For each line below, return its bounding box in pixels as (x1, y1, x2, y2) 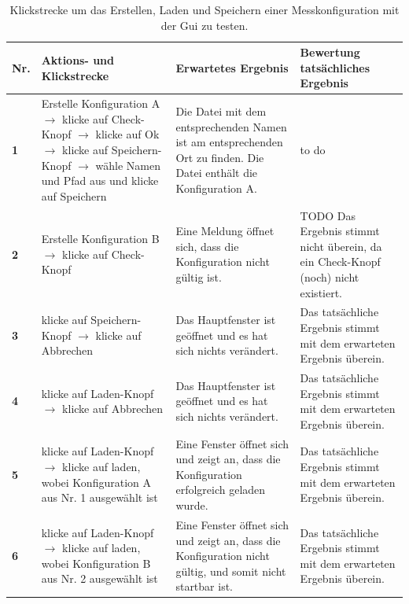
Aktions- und (41, 51, 115, 68)
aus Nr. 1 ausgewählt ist (41, 489, 158, 506)
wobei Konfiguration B (41, 554, 151, 571)
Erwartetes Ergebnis (175, 59, 289, 75)
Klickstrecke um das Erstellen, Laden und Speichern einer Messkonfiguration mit (9, 2, 400, 17)
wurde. (175, 497, 208, 514)
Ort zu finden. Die (175, 149, 264, 165)
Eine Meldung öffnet (175, 223, 275, 239)
